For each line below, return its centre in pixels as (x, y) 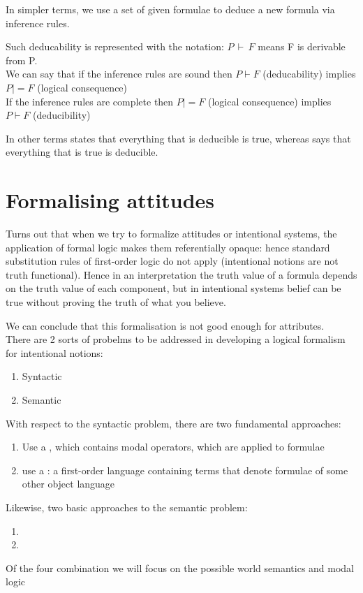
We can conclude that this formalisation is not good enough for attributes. (165, 325)
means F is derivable (302, 46)
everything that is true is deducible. (82, 152)
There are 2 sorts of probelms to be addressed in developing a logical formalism (176, 339)
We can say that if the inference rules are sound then (119, 74)
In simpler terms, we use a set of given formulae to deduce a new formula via (170, 9)
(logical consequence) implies (270, 101)
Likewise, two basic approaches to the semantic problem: (127, 507)
